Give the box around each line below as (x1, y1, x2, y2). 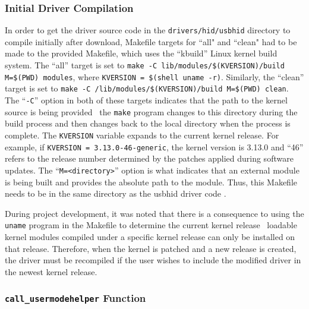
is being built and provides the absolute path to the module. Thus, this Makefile (5, 175, 298, 188)
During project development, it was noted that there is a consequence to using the (5, 207, 304, 219)
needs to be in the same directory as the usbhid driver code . (5, 187, 226, 200)
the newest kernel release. (5, 265, 97, 278)
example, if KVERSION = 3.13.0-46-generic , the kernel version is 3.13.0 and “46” (5, 140, 304, 153)
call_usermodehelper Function (5, 291, 146, 305)
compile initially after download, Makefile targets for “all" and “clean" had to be (5, 35, 297, 48)
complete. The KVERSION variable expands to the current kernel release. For (5, 128, 279, 141)
